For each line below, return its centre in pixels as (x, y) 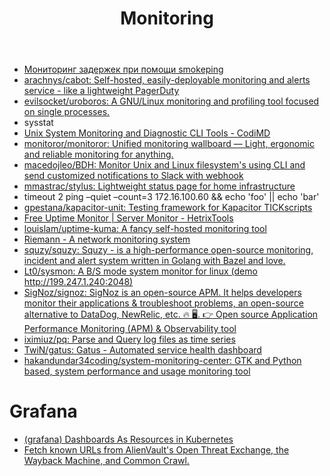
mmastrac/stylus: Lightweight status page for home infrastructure (159, 186)
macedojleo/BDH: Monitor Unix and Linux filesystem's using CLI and (164, 165)
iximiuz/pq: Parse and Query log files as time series (129, 339)
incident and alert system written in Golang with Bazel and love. (154, 261)
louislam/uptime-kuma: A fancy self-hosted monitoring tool (145, 229)
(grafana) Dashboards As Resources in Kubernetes (128, 439)
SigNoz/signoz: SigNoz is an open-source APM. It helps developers (162, 293)
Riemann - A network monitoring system (107, 239)
